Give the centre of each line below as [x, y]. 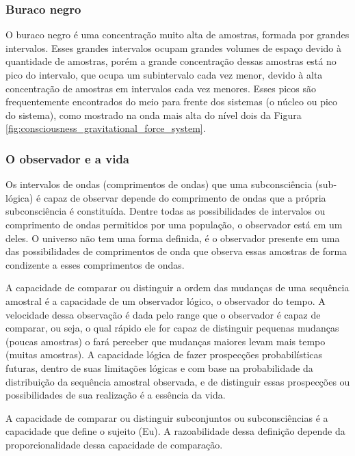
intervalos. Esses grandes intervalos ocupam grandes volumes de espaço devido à [173, 48]
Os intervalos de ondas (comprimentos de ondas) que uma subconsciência [159, 184]
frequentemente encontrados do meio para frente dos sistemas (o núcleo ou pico [172, 102]
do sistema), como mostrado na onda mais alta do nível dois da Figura [154, 115]
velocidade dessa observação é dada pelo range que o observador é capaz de [163, 314]
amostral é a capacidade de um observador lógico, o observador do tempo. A [166, 300]
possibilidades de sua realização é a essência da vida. [116, 395]
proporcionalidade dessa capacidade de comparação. [114, 444]
